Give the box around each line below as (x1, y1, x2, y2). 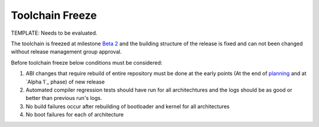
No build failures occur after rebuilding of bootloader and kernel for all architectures (25, 103, 230, 110)
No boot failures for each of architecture (25, 111, 124, 118)
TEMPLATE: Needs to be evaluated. (11, 29, 97, 36)
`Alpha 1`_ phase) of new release (25, 78, 105, 85)
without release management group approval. (11, 48, 122, 55)
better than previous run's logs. (25, 95, 102, 102)
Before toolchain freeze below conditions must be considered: (11, 59, 162, 66)
